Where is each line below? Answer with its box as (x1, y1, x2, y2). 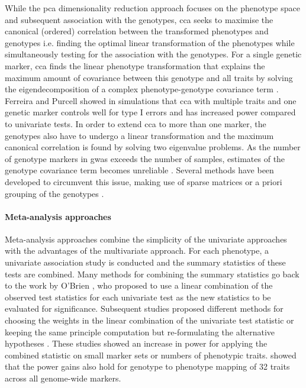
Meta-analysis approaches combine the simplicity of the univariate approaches (5, 232, 287, 245)
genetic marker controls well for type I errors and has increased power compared (5, 106, 296, 118)
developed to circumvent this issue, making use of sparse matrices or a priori (5, 175, 282, 187)
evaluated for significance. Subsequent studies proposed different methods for (5, 302, 284, 315)
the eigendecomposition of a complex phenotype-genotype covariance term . (5, 83, 279, 95)
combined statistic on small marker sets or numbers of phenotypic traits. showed (5, 348, 297, 361)
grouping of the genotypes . (5, 187, 104, 199)
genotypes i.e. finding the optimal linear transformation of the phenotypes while (5, 36, 295, 48)
